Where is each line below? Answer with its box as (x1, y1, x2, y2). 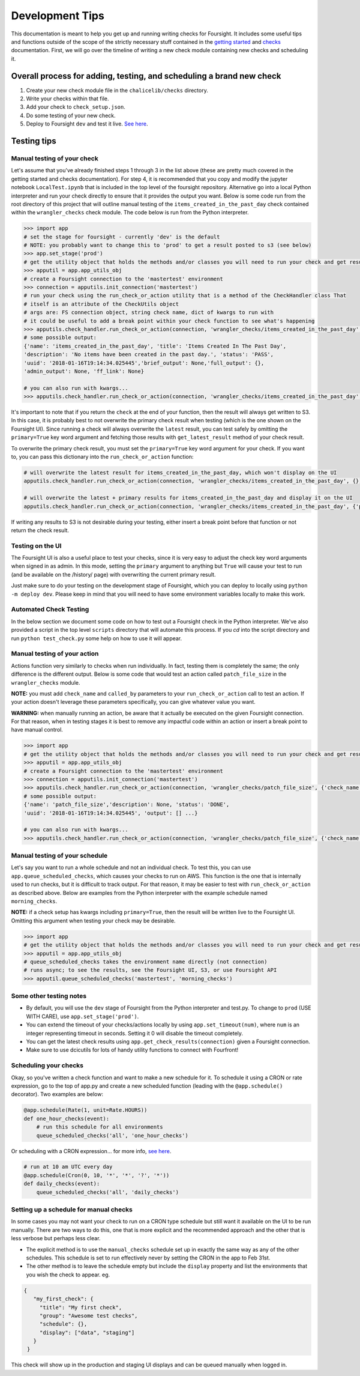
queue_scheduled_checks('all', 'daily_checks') (36, 1189, 179, 1195)
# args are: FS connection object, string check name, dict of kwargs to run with (23, 309, 274, 316)
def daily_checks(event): (23, 1180, 100, 1187)
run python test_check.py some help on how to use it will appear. (11, 634, 182, 642)
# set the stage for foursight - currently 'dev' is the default (23, 233, 220, 240)
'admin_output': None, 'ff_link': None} (23, 368, 144, 375)
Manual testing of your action (11, 649, 99, 658)
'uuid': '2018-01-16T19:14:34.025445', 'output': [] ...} (23, 810, 198, 816)
